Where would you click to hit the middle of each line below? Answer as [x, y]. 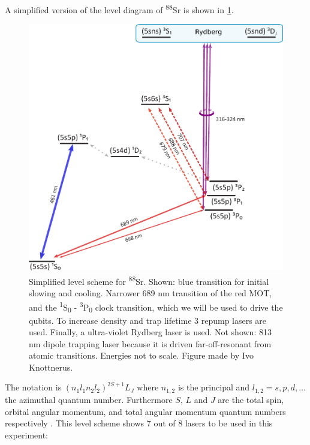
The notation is [33, 387]
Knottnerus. [51, 367]
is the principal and [214, 387]
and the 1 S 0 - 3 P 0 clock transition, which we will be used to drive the [156, 307]
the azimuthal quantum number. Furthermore [89, 399]
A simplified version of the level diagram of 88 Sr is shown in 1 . [119, 9]
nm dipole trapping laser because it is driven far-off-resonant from [150, 343]
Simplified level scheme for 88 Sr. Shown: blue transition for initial [149, 280]
